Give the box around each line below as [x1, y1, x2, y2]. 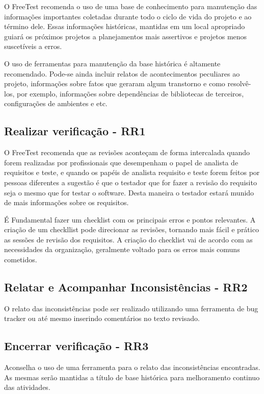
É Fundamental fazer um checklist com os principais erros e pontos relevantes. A [4, 214, 256, 225]
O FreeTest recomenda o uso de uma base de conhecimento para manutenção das [4, 1, 257, 11]
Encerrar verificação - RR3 [4, 338, 149, 354]
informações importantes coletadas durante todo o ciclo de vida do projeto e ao [4, 11, 252, 21]
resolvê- [227, 78, 251, 89]
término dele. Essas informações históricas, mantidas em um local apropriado [4, 21, 245, 32]
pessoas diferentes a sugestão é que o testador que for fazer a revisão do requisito [4, 177, 257, 187]
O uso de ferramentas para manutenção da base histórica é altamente [4, 58, 221, 68]
